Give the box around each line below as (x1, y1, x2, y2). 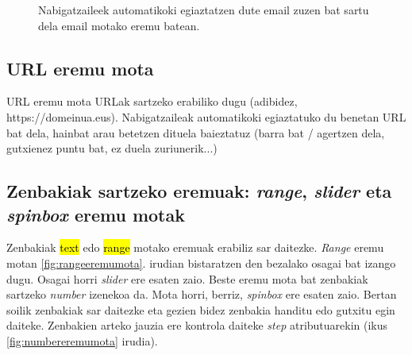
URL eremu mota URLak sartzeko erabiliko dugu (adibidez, (6, 93, 298, 110)
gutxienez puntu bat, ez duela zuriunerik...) (6, 140, 218, 156)
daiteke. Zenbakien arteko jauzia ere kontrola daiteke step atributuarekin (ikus (6, 317, 388, 334)
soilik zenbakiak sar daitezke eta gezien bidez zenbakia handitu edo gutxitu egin (6, 301, 395, 318)
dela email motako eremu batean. (38, 17, 200, 33)
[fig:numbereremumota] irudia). (6, 332, 158, 349)
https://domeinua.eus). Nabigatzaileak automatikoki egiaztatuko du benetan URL (6, 108, 406, 125)
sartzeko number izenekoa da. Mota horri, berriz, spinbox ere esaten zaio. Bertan (6, 286, 397, 303)
